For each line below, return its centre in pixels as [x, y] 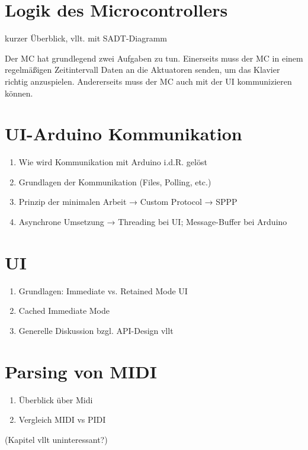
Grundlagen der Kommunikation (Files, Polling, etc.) [115, 181]
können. [19, 93]
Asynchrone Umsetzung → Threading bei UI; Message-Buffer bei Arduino [153, 221]
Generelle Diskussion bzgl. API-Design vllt [96, 330]
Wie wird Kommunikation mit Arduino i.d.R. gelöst [113, 162]
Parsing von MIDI [81, 371]
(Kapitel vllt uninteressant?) [56, 439]
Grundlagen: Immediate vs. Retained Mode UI [103, 290]
